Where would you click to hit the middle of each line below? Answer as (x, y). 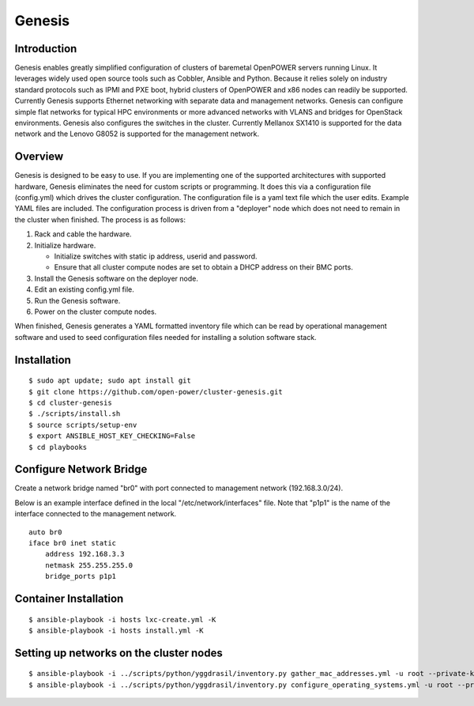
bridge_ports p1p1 (81, 576)
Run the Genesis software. (77, 300)
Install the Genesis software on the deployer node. (117, 278)
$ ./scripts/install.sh (75, 414)
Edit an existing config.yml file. (84, 289)
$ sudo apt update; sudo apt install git (110, 381)
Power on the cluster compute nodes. (96, 311)
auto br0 (45, 532)
